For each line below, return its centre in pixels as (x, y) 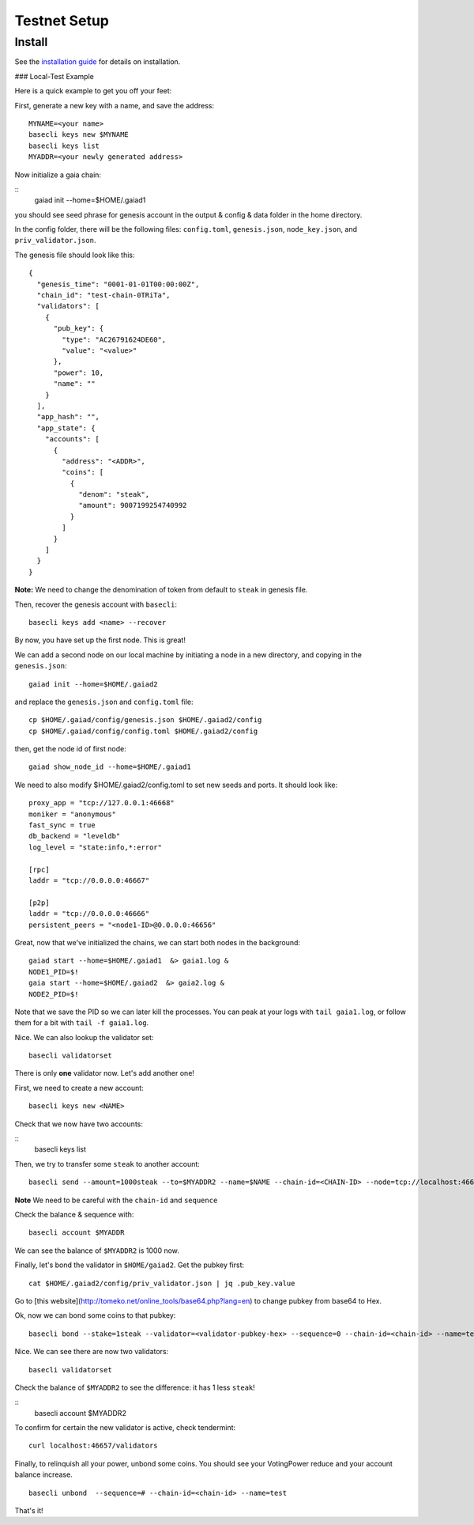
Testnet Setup (62, 21)
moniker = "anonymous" (73, 814)
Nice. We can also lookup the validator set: (84, 1037)
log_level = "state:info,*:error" (95, 847)
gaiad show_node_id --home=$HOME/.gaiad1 (110, 767)
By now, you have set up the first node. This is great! (100, 640)
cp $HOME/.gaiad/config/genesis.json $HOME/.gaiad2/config (145, 720)
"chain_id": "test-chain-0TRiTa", (103, 295)
